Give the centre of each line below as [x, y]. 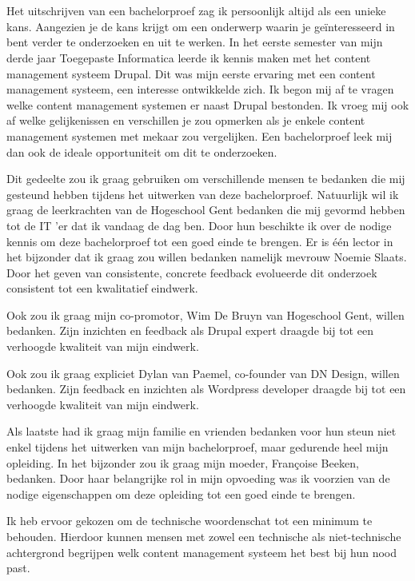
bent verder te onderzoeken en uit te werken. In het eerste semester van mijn [195, 42]
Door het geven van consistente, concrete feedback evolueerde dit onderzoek [192, 272]
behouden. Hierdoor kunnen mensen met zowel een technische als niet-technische [204, 536]
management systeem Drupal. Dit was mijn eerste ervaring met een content [191, 73]
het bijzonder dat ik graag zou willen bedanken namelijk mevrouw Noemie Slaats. [207, 257]
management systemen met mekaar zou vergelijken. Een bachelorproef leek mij [200, 135]
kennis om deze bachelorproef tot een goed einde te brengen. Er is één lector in [200, 241]
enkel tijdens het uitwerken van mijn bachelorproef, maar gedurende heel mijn [198, 447]
